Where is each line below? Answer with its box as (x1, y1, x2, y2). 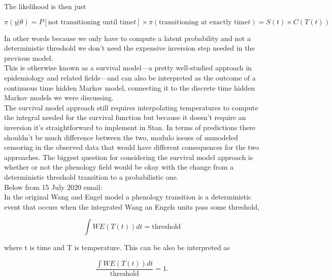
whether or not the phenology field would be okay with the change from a (4, 162, 234, 172)
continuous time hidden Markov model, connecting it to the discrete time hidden (4, 82, 255, 93)
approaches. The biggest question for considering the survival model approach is (4, 151, 253, 162)
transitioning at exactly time (159, 18, 248, 26)
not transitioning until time (48, 18, 134, 26)
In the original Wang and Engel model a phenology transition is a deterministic (4, 191, 252, 202)
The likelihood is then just (4, 1, 86, 11)
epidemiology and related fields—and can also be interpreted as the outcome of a (4, 72, 256, 83)
